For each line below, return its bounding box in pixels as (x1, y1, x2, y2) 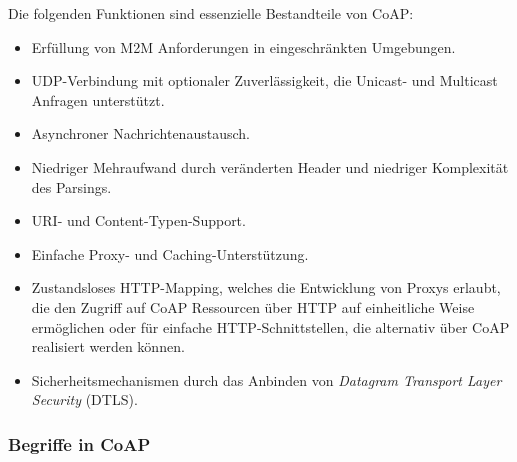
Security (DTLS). (31, 389, 138, 410)
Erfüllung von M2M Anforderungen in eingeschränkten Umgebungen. (31, 36, 456, 57)
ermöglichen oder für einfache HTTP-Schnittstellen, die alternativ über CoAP (31, 316, 510, 337)
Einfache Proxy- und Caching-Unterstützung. (31, 243, 309, 264)
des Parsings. (31, 176, 112, 197)
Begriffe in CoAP (8, 431, 151, 456)
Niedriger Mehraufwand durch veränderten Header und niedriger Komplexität (31, 156, 509, 177)
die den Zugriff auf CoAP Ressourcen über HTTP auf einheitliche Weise (31, 296, 475, 317)
